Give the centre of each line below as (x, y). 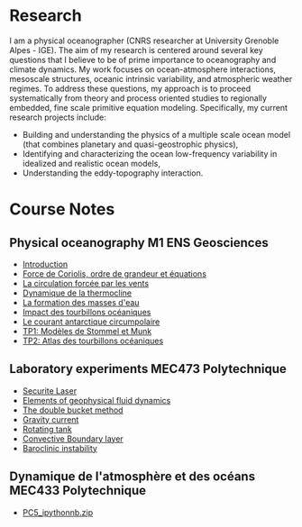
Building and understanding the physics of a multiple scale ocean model (156, 134)
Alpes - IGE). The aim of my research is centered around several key (136, 50)
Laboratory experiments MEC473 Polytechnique (148, 369)
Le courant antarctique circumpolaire (91, 322)
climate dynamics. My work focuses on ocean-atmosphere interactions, (143, 69)
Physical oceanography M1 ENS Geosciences (139, 243)
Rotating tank (47, 429)
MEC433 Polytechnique (78, 491)
